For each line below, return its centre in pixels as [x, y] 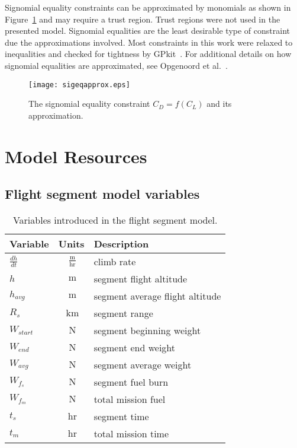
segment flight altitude [141, 278]
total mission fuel [130, 399]
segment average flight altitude [157, 296]
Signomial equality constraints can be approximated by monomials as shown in [148, 7]
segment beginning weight [147, 330]
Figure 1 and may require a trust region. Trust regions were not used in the [143, 19]
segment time [121, 416]
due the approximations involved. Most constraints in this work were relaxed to [149, 42]
